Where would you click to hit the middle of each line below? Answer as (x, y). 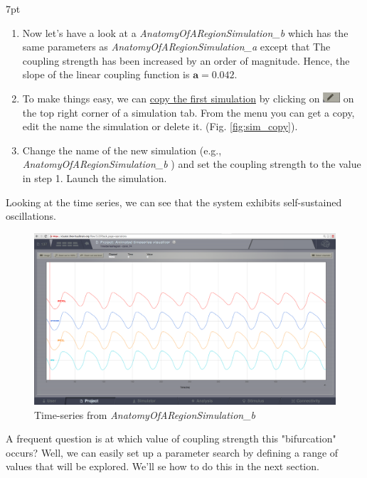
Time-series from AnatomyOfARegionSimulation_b (145, 414)
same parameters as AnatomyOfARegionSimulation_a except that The (176, 47)
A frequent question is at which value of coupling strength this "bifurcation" (171, 439)
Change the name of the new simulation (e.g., (122, 150)
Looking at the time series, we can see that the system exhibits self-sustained (174, 202)
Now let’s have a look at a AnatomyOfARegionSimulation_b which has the (185, 32)
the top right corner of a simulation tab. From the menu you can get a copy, (188, 112)
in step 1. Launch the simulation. (95, 177)
